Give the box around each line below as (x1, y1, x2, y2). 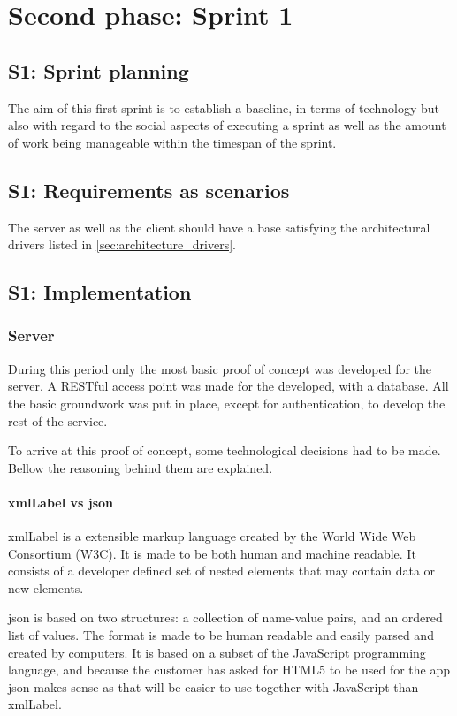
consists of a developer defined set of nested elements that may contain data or (8, 561, 436, 580)
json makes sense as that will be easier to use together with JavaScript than (8, 677, 419, 696)
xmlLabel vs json (8, 492, 113, 511)
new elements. (8, 578, 84, 597)
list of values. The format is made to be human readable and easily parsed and (8, 626, 434, 644)
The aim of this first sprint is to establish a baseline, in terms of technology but (8, 98, 439, 117)
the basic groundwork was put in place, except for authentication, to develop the (8, 393, 446, 412)
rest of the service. (8, 411, 108, 430)
